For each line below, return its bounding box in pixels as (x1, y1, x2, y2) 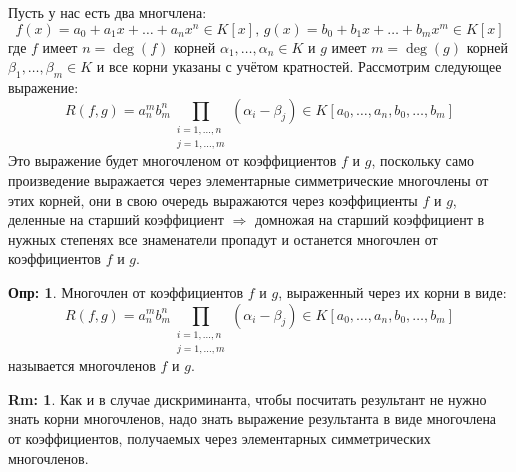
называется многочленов (8, 355, 156, 376)
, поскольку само (371, 150, 475, 171)
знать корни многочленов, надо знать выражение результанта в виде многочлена (8, 408, 497, 429)
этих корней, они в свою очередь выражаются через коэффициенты (8, 189, 418, 210)
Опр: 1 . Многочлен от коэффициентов (8, 281, 244, 302)
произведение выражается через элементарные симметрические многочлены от (8, 169, 489, 190)
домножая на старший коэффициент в (254, 209, 485, 230)
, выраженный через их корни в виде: (278, 281, 507, 302)
